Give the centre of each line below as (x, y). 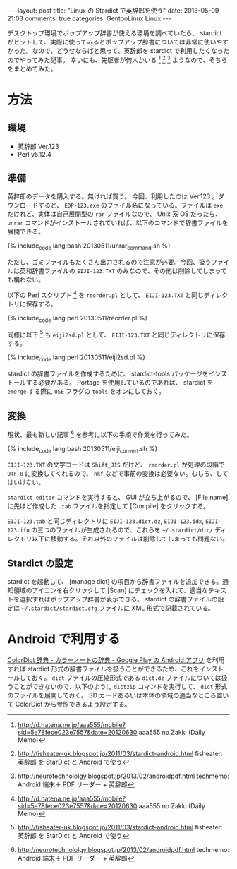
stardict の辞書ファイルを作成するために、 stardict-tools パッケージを (108, 374)
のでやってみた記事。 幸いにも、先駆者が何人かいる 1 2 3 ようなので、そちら (117, 59)
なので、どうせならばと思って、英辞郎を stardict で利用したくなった (130, 50)
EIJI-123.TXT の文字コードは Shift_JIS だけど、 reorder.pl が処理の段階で (116, 465)
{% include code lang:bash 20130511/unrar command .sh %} (89, 247)
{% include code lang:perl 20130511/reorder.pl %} (78, 319)
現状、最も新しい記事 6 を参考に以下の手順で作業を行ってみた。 (100, 433)
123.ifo (19, 531)
